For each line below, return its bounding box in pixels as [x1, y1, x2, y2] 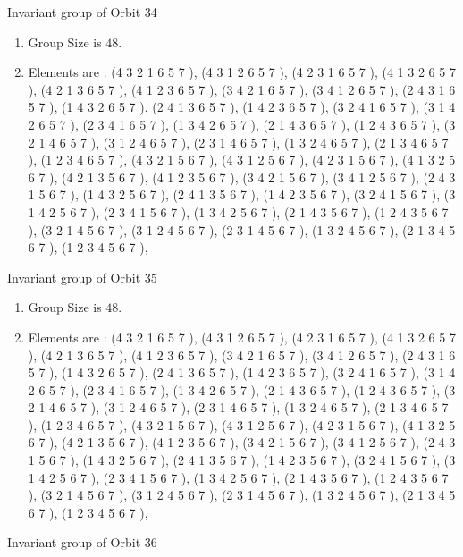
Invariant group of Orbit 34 [7, 3, 157, 21]
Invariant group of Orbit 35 [7, 267, 157, 286]
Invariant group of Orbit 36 [7, 533, 157, 552]
